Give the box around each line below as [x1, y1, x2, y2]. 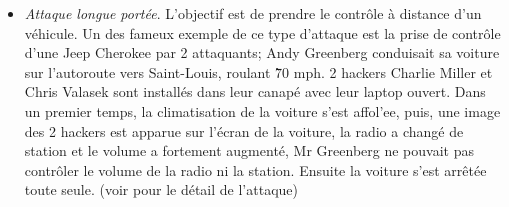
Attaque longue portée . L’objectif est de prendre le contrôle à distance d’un [24, 3, 482, 23]
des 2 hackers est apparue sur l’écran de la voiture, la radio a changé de [24, 120, 464, 141]
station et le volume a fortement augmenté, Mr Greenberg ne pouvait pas [24, 140, 474, 161]
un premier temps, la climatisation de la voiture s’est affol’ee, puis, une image [24, 100, 501, 121]
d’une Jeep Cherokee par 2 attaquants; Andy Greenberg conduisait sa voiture [24, 42, 500, 63]
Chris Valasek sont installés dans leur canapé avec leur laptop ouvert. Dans [24, 81, 486, 102]
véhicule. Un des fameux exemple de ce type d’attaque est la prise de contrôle [24, 22, 501, 43]
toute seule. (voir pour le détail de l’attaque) [24, 179, 298, 200]
